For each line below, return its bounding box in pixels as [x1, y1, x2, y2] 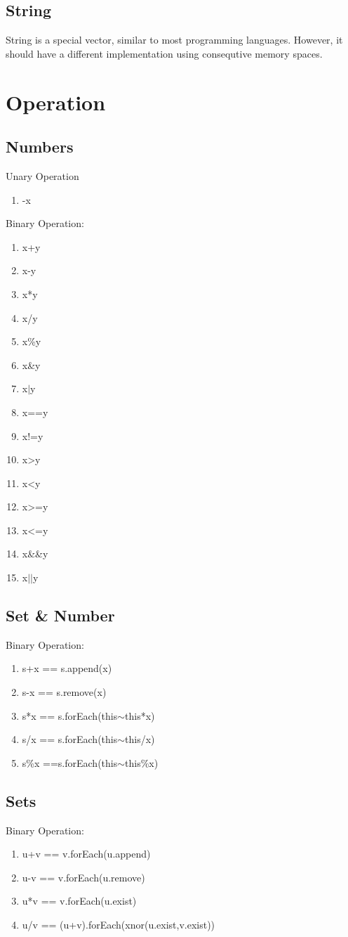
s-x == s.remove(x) [22, 685, 107, 699]
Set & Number [6, 605, 115, 626]
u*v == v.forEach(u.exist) [22, 893, 137, 908]
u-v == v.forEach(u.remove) [22, 870, 145, 884]
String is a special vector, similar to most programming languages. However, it [6, 32, 343, 47]
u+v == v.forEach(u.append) [22, 846, 151, 861]
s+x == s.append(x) [22, 661, 112, 676]
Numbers [6, 136, 74, 157]
